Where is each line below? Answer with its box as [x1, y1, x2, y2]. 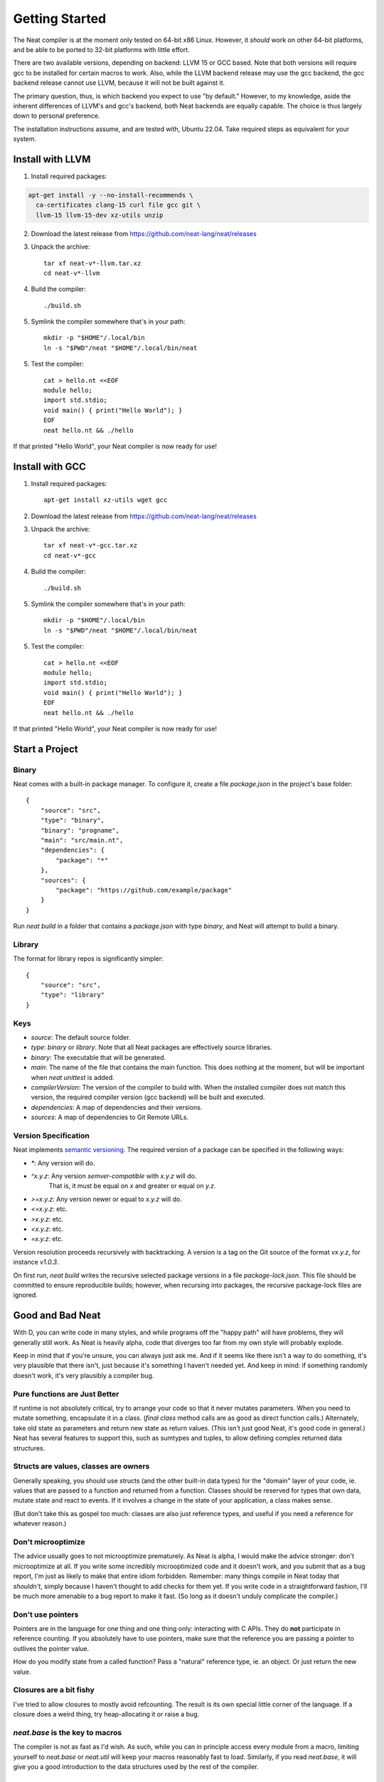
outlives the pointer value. [13, 1644, 90, 1653]
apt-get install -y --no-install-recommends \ [28, 191, 193, 199]
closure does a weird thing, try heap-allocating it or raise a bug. [13, 1710, 200, 1719]
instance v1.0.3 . [13, 1258, 59, 1267]
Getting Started [13, 11, 107, 26]
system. [13, 135, 37, 143]
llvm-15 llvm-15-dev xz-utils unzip [36, 211, 164, 219]
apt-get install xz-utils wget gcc [43, 496, 168, 504]
